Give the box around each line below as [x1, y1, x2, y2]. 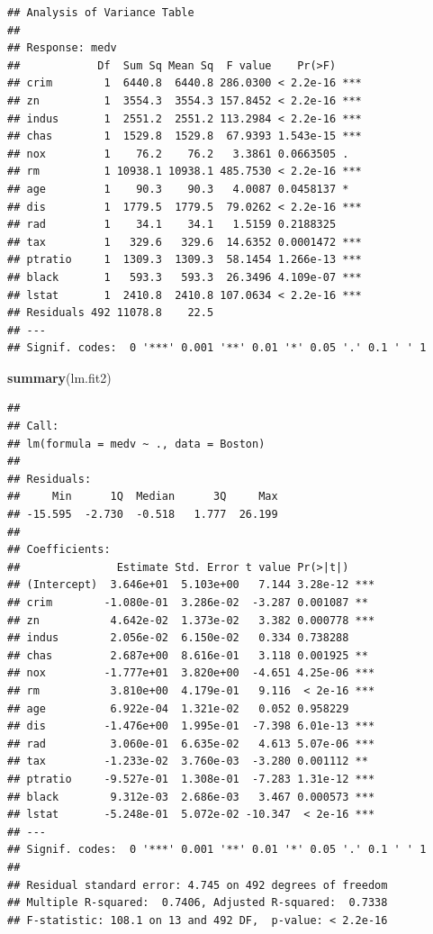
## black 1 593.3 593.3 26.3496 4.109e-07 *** [7, 270, 362, 284]
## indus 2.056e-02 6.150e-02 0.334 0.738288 [7, 631, 349, 645]
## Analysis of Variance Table [7, 6, 194, 19]
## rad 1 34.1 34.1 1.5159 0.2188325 [7, 218, 337, 231]
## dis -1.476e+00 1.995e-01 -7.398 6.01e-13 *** [7, 720, 375, 733]
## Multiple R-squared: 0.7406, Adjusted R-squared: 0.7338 [7, 896, 388, 910]
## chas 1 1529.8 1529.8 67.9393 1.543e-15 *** [7, 130, 362, 143]
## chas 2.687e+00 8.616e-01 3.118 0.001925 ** [7, 648, 368, 662]
